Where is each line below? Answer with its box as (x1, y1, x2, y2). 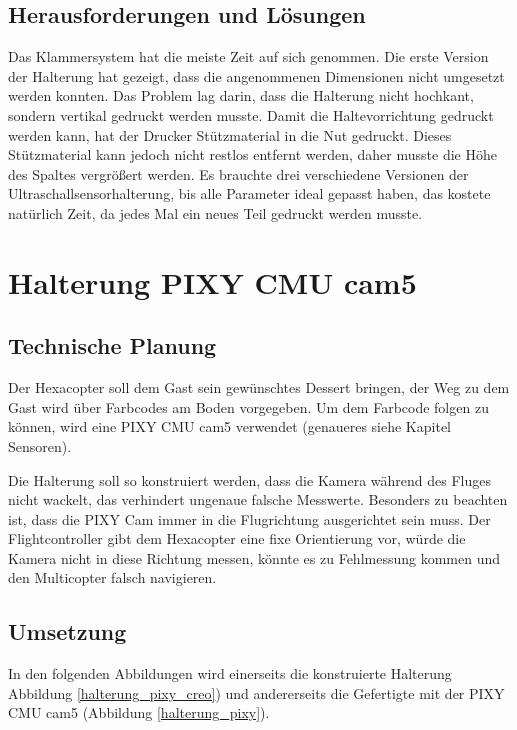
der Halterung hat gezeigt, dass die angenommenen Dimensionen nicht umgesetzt (8, 65, 505, 86)
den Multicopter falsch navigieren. (8, 567, 217, 588)
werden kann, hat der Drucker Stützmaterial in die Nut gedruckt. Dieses (8, 124, 452, 145)
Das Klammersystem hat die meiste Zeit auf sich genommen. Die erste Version (8, 46, 489, 67)
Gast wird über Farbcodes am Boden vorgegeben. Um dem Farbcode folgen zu (8, 396, 489, 417)
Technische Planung (8, 330, 217, 361)
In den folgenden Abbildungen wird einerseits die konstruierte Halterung (8, 663, 452, 684)
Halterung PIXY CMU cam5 (8, 261, 417, 302)
